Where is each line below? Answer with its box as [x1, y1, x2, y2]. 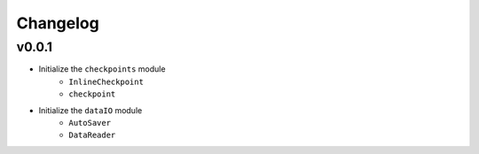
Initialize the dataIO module [38, 104, 143, 115]
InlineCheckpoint [68, 76, 144, 87]
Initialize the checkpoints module [38, 64, 166, 74]
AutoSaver [68, 118, 111, 127]
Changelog [16, 13, 99, 33]
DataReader [68, 130, 116, 141]
